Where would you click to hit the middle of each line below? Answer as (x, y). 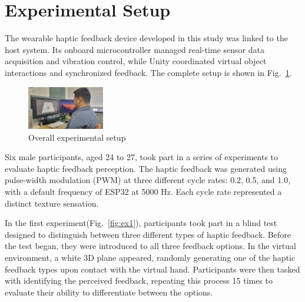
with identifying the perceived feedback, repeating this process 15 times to (139, 281)
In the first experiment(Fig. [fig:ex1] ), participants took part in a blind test (141, 223)
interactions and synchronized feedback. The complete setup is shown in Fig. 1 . (148, 72)
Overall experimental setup (77, 137)
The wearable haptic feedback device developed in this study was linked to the (146, 38)
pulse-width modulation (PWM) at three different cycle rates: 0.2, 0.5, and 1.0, (148, 180)
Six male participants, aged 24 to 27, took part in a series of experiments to (142, 157)
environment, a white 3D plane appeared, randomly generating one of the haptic (150, 257)
